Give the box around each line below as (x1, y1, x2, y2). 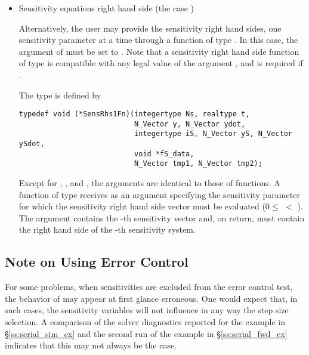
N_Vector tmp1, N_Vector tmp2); (134, 159, 262, 168)
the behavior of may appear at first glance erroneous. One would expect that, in (5, 292, 298, 304)
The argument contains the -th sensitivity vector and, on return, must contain (18, 211, 305, 224)
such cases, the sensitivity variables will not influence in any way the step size (5, 304, 289, 316)
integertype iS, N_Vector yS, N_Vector (134, 129, 292, 138)
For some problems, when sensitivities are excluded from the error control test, (5, 280, 293, 293)
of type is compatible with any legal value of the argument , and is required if (18, 57, 303, 69)
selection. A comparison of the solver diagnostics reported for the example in (5, 316, 285, 328)
